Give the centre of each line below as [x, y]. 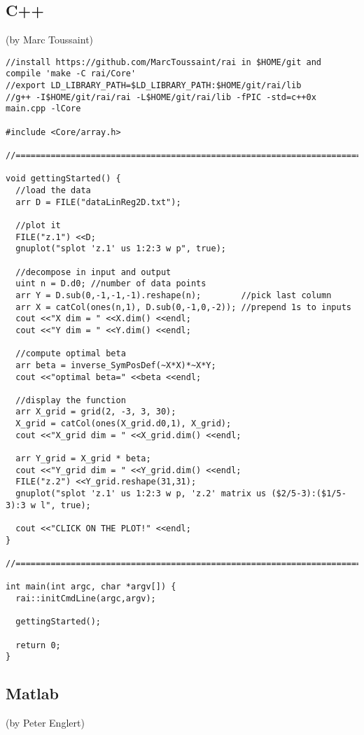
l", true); [66, 505]
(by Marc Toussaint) [50, 40]
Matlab [32, 693]
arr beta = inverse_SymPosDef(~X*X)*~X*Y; [116, 365]
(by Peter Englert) [45, 723]
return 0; [38, 645]
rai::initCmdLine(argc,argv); [86, 598]
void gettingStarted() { [63, 179]
